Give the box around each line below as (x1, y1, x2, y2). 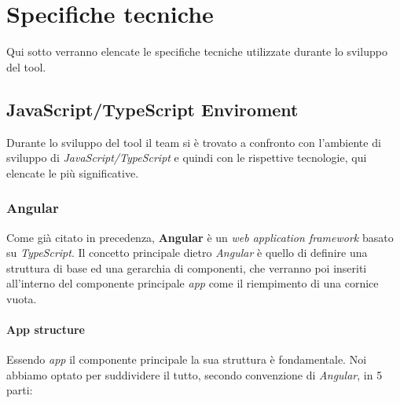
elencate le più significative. (6, 164, 139, 181)
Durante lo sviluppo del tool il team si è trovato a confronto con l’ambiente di (6, 134, 381, 150)
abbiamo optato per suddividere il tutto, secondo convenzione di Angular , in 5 (6, 366, 383, 383)
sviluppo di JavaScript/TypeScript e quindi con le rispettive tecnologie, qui (6, 149, 367, 166)
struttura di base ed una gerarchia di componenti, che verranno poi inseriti (6, 259, 367, 276)
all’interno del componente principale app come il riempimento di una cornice (6, 275, 379, 291)
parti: (6, 382, 33, 398)
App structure (6, 321, 85, 338)
